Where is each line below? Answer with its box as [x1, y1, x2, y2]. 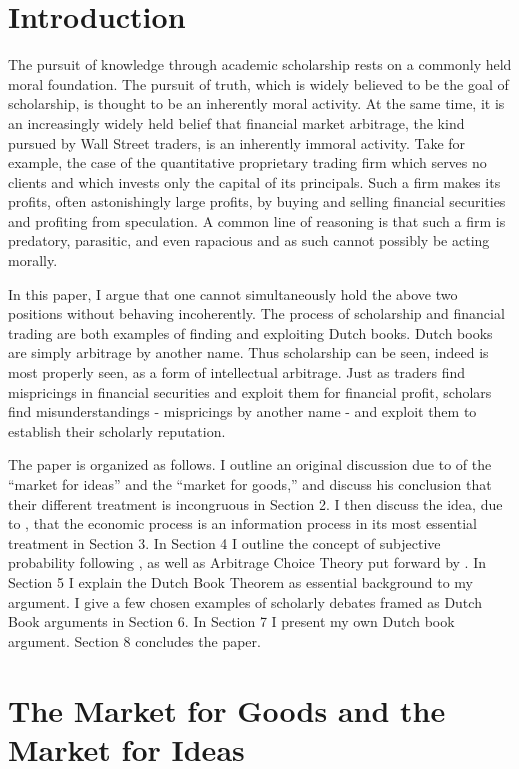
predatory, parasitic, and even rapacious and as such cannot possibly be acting [8, 230, 490, 251]
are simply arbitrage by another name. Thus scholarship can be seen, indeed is [8, 342, 489, 363]
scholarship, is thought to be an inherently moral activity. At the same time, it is [8, 93, 505, 114]
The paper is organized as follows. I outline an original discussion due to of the [8, 454, 492, 475]
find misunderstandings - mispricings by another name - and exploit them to [8, 401, 477, 422]
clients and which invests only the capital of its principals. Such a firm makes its [8, 171, 501, 192]
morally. [8, 250, 58, 271]
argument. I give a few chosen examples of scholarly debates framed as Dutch [8, 591, 482, 612]
